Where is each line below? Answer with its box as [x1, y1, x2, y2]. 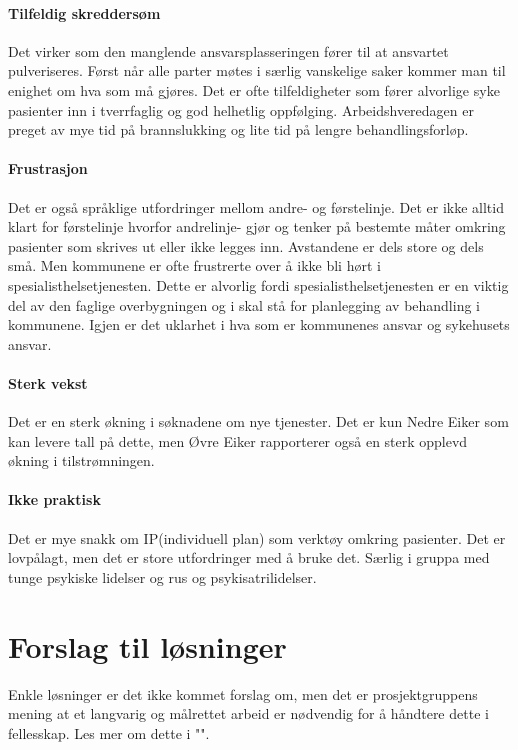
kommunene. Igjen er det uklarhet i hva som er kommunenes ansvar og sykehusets [8, 314, 510, 335]
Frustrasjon [8, 158, 88, 179]
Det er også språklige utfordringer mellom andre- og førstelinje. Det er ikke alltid [8, 196, 504, 217]
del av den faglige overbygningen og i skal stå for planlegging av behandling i [8, 294, 480, 315]
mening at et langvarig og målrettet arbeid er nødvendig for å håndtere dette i [8, 703, 489, 724]
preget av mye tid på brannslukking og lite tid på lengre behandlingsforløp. [8, 119, 469, 140]
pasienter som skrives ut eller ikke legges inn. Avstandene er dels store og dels [8, 235, 484, 256]
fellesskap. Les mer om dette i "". [8, 722, 210, 743]
